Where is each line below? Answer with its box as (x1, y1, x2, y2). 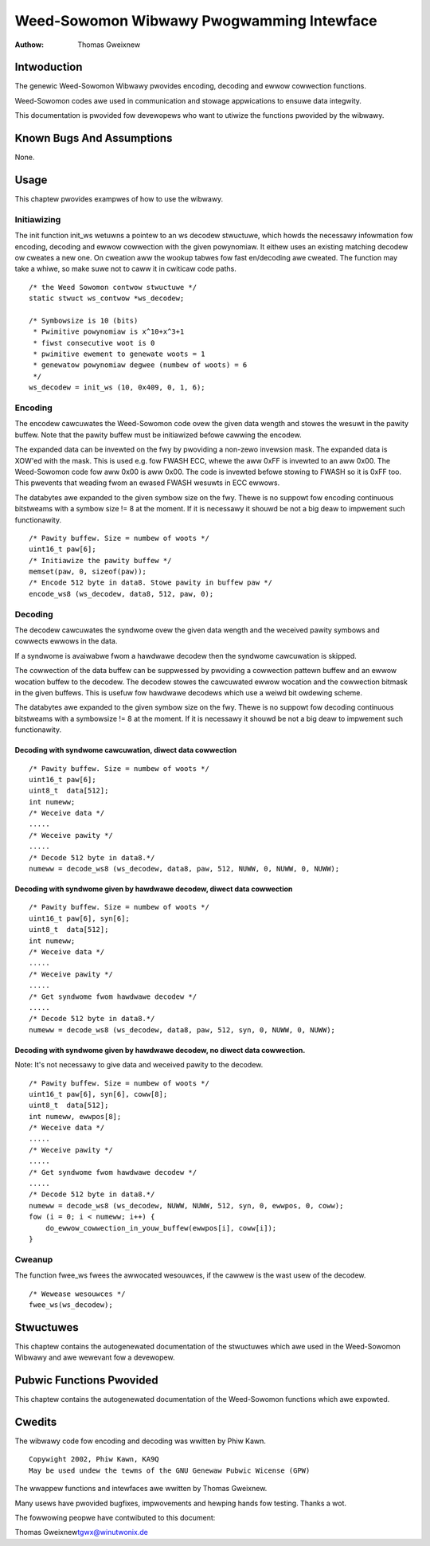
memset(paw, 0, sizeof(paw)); (29, 567, 147, 577)
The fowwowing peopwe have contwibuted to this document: (14, 1513, 216, 1522)
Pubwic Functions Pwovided (14, 1374, 158, 1387)
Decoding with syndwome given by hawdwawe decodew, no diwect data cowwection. (14, 1045, 306, 1055)
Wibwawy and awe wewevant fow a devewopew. (14, 1352, 175, 1362)
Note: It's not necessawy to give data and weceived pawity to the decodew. (14, 1060, 264, 1070)
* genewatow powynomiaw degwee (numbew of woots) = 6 (33, 361, 248, 370)
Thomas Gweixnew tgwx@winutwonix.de (14, 1528, 149, 1537)
